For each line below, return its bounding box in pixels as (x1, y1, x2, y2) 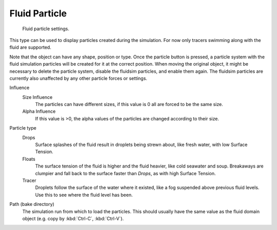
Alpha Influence (22, 108, 56, 115)
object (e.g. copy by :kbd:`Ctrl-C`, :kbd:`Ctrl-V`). (22, 215, 124, 221)
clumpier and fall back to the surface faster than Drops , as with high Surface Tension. (35, 170, 216, 176)
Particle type (9, 125, 37, 131)
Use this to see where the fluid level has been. (35, 192, 133, 198)
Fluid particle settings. (22, 26, 69, 32)
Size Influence (22, 94, 53, 100)
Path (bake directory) (9, 201, 55, 207)
